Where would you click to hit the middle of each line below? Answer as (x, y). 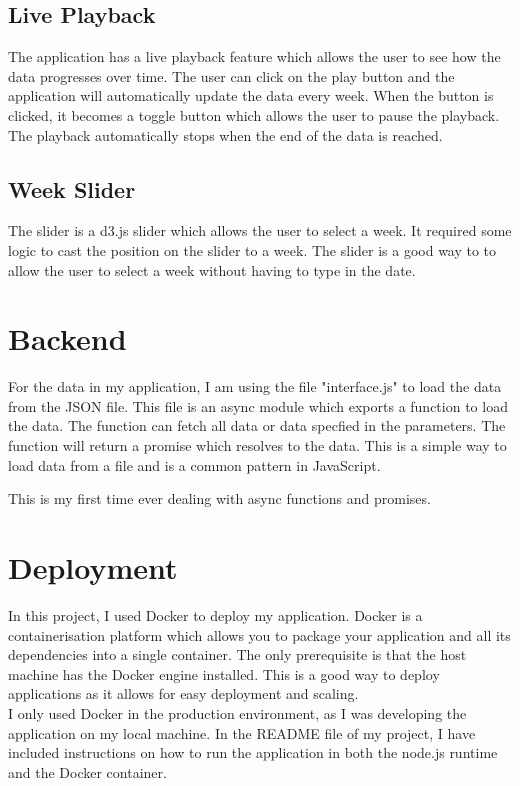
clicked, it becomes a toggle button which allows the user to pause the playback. (254, 114)
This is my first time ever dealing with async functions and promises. (219, 498)
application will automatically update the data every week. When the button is (251, 95)
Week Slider (72, 188)
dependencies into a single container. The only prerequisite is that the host (237, 654)
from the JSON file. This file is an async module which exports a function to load (258, 405)
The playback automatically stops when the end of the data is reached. (225, 134)
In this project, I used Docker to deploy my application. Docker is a (215, 614)
